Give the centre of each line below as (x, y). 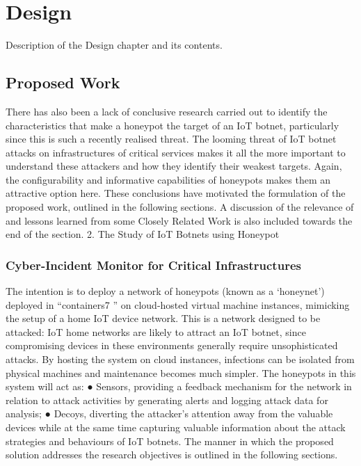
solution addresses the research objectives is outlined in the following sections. (172, 455)
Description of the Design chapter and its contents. (114, 45)
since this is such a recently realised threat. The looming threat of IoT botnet (171, 139)
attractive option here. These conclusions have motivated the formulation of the (176, 193)
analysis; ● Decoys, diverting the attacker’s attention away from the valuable (169, 413)
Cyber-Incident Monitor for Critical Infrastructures (153, 265)
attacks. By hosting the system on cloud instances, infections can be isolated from (180, 359)
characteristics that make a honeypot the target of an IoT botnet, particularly (173, 125)
